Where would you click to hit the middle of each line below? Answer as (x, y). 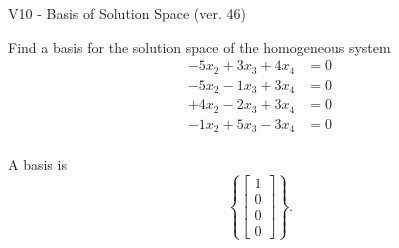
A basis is (37, 164)
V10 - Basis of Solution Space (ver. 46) (127, 13)
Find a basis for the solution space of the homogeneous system (199, 46)
